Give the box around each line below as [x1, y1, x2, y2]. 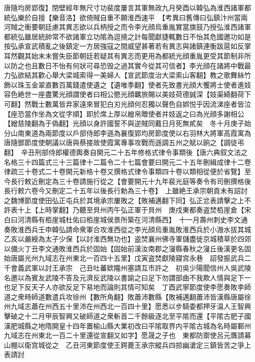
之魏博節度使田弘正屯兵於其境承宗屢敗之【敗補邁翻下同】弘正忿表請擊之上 [4, 195, 244, 205]
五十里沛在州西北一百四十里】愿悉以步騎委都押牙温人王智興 [58, 301, 251, 311]
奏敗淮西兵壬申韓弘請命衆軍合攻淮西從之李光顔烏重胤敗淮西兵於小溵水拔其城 [4, 224, 251, 234]
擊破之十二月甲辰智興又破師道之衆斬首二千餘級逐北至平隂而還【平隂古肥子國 [4, 311, 251, 321]
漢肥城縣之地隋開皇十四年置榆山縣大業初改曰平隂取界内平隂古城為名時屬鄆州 [4, 320, 251, 331]
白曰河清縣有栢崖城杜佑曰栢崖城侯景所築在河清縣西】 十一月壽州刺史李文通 [4, 214, 248, 225]
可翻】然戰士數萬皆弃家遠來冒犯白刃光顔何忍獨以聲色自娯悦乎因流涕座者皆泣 [4, 98, 251, 109]
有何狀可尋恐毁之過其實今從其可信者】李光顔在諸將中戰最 [65, 60, 251, 70]
